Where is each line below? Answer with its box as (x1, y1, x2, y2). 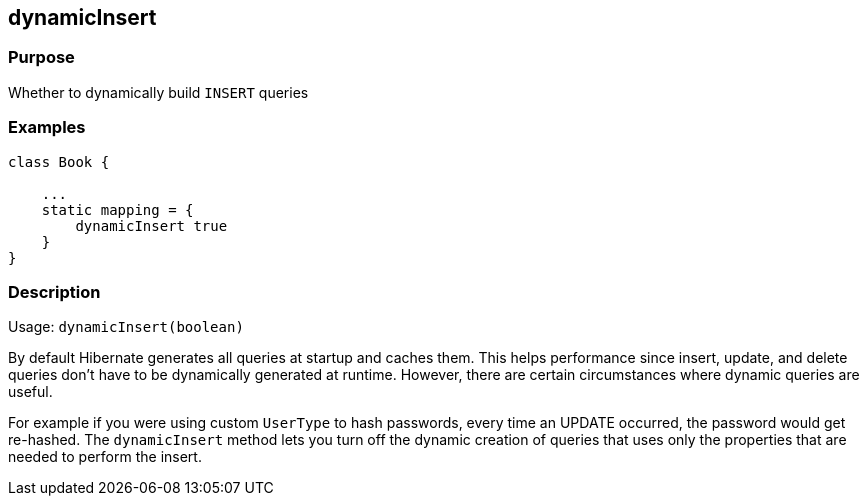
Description (8, 281, 101, 302)
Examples (8, 117, 86, 138)
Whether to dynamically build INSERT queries (8, 83, 309, 101)
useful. (8, 383, 53, 401)
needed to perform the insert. (8, 448, 202, 466)
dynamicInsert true (75, 217, 228, 234)
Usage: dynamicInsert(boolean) (8, 318, 244, 336)
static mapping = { (41, 201, 194, 218)
